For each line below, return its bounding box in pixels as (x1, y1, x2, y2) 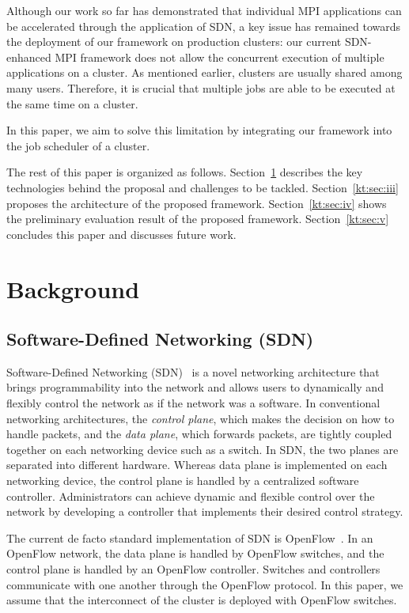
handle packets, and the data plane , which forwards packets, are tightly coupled (6, 426, 392, 442)
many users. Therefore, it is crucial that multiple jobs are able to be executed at (6, 79, 396, 96)
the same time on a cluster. (6, 95, 138, 112)
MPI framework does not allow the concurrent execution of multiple (55, 48, 384, 65)
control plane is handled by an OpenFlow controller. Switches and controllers (6, 561, 381, 577)
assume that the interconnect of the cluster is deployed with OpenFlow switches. (6, 592, 397, 608)
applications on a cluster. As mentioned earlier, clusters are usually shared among (6, 64, 403, 81)
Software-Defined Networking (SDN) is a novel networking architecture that (6, 363, 380, 380)
